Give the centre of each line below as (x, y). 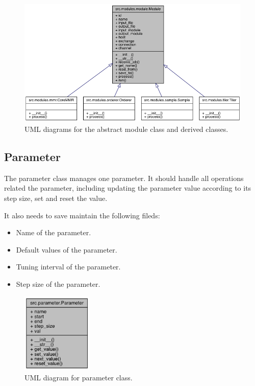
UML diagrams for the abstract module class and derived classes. (126, 129)
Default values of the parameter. (67, 249)
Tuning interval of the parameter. (68, 267)
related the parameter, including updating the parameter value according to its (128, 188)
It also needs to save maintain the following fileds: (82, 215)
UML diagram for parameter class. (79, 378)
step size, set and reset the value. (56, 198)
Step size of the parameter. (58, 283)
